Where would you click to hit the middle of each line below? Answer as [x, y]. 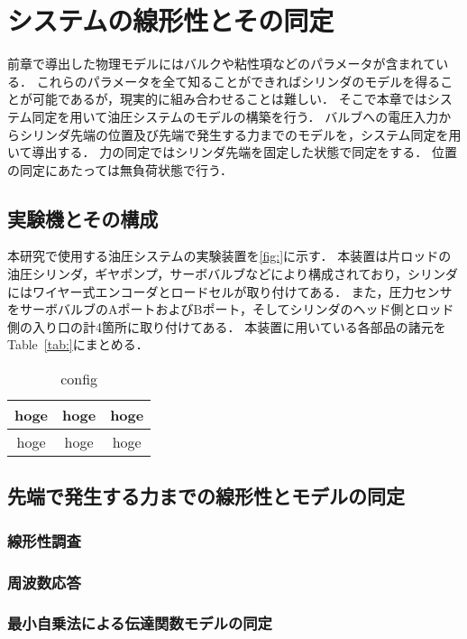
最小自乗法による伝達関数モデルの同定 [140, 623]
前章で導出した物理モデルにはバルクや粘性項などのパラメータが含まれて [222, 64]
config [79, 379]
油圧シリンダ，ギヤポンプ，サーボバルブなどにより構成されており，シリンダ [233, 274]
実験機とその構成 [83, 218]
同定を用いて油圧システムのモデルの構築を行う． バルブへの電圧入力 [235, 116]
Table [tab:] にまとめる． [78, 344]
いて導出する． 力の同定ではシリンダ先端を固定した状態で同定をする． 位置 [232, 152]
